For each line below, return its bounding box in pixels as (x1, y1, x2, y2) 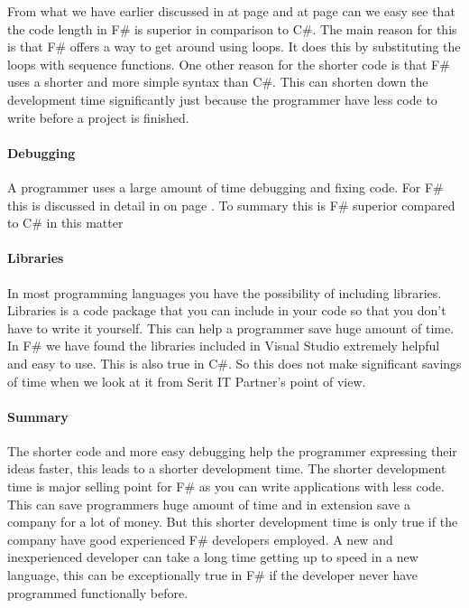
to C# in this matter (7, 213, 124, 232)
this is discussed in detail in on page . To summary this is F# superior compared (7, 195, 455, 214)
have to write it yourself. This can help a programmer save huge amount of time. (7, 318, 455, 337)
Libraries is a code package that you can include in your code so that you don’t (7, 301, 446, 320)
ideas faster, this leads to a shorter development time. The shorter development (7, 459, 446, 478)
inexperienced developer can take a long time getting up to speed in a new (7, 547, 418, 566)
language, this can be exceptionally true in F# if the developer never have (7, 566, 418, 585)
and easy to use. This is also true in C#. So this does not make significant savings (7, 353, 462, 372)
